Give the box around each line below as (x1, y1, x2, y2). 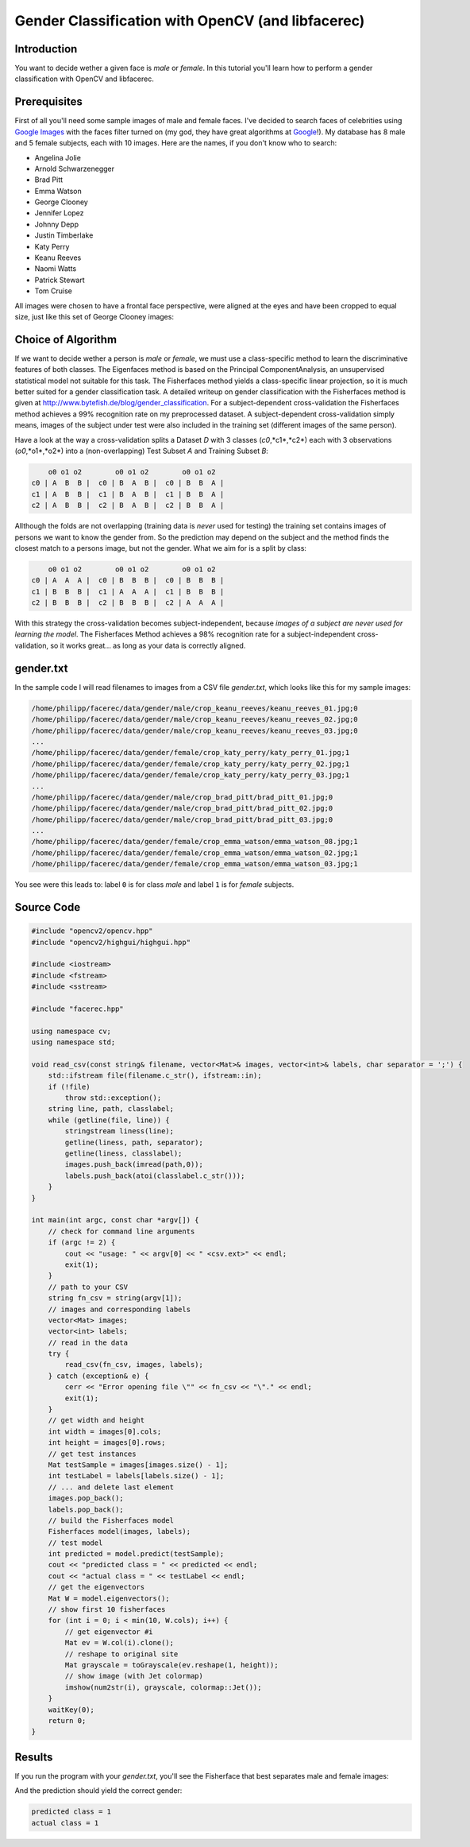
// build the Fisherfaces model (48, 1516, 175, 1525)
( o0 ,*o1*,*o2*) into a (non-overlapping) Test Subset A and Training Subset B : (14, 446, 269, 456)
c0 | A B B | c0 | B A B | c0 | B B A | (31, 478, 225, 488)
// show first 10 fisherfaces (48, 1605, 166, 1614)
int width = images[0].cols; (48, 1427, 162, 1436)
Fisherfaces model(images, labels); (48, 1527, 191, 1536)
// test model (48, 1538, 103, 1547)
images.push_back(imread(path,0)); (64, 1160, 204, 1169)
